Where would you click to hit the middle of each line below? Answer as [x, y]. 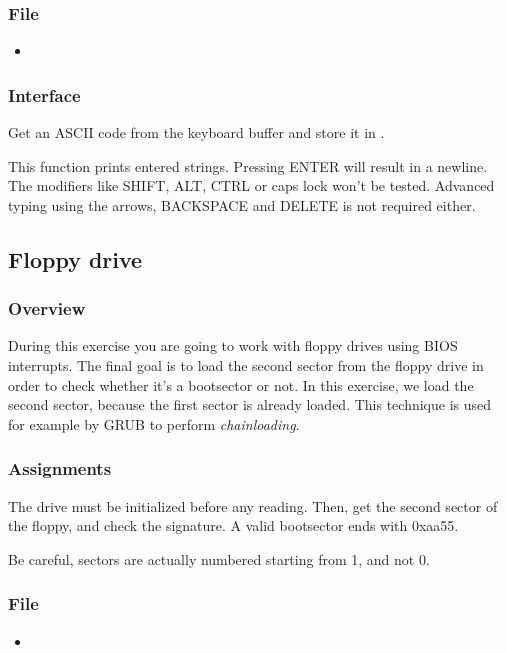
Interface [44, 94]
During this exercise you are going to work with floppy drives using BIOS [233, 345]
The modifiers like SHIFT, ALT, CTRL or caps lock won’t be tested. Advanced [251, 185]
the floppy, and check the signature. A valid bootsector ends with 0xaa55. [233, 525]
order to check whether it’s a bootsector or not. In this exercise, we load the [241, 384]
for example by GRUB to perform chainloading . [154, 423]
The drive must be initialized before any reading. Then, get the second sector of [253, 505]
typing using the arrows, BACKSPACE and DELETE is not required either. [242, 204]
